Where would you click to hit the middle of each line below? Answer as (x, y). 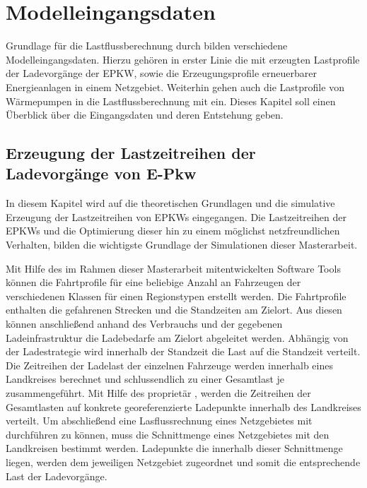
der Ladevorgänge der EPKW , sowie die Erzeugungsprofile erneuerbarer (161, 73)
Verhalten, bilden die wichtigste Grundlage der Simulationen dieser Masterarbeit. (182, 245)
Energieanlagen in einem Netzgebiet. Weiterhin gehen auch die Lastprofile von (175, 87)
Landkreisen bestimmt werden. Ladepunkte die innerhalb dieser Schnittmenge (174, 448)
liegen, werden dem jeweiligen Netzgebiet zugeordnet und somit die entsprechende (183, 462)
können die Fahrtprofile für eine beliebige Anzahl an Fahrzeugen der (153, 282)
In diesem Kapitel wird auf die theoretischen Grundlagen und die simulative (170, 203)
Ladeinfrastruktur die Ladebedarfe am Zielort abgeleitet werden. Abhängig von (177, 337)
